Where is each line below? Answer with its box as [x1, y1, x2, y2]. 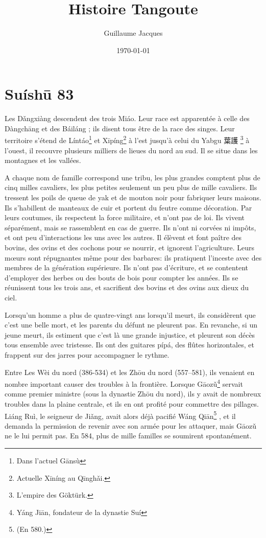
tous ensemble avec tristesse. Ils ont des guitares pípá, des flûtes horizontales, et [5, 339, 254, 350]
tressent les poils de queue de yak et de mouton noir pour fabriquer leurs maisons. [5, 192, 261, 203]
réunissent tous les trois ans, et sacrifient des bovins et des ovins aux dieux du [5, 282, 249, 293]
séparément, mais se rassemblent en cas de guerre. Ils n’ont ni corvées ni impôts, [5, 222, 256, 232]
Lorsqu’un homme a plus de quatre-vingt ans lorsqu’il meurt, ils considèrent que [5, 309, 256, 320]
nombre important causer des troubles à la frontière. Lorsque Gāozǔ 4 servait [5, 377, 243, 389]
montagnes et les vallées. [5, 155, 81, 166]
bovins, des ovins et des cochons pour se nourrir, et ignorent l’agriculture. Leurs [5, 242, 255, 253]
